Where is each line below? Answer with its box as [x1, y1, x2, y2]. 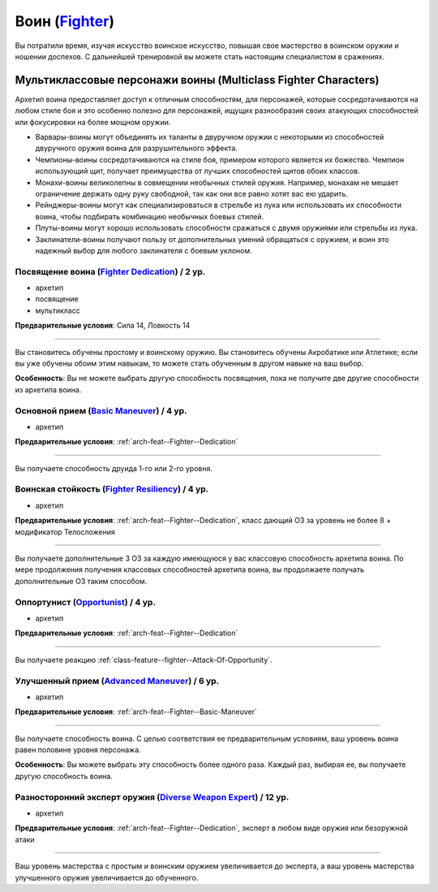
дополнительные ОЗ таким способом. [15, 576, 148, 586]
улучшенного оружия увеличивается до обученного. [15, 873, 199, 882]
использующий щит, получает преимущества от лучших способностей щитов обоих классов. [35, 167, 360, 176]
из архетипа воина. [15, 384, 82, 394]
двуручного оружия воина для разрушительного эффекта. [35, 143, 238, 154]
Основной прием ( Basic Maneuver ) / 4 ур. [15, 405, 187, 416]
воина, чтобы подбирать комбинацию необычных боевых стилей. [35, 211, 264, 221]
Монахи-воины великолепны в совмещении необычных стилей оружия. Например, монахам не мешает [35, 177, 399, 187]
